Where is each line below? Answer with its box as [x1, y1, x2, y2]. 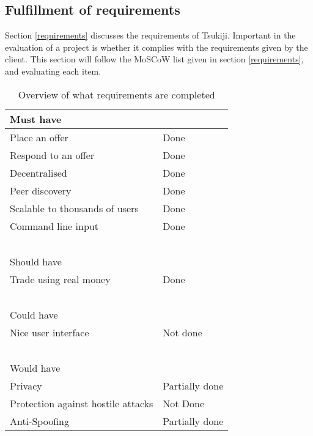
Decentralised [10, 165, 67, 180]
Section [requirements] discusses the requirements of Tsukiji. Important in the [5, 29, 296, 42]
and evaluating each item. [5, 64, 101, 77]
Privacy [10, 378, 42, 393]
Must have [10, 111, 62, 126]
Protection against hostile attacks [10, 396, 153, 410]
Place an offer [10, 130, 68, 144]
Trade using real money [10, 272, 111, 286]
